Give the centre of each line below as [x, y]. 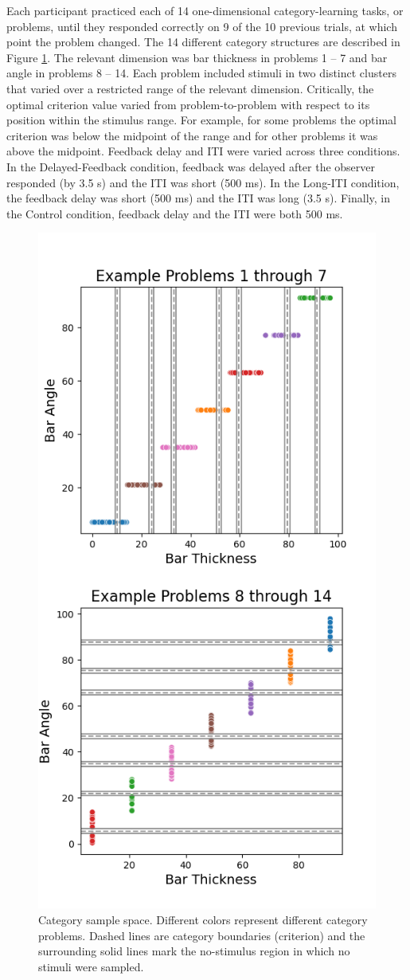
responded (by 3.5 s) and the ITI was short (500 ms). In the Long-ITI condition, [203, 182]
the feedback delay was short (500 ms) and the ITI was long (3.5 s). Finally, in [199, 198]
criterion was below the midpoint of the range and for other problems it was [192, 135]
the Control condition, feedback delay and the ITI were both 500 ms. [175, 213]
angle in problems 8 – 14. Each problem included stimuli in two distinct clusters [201, 73]
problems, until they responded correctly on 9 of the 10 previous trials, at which [202, 26]
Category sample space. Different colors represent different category [203, 919]
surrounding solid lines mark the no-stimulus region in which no [194, 951]
